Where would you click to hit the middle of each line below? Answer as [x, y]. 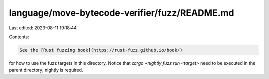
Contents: [19, 37]
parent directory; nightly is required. [46, 70]
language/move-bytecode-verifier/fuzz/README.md [122, 13]
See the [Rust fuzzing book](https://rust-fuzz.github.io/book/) [101, 50]
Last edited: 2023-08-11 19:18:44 [43, 28]
